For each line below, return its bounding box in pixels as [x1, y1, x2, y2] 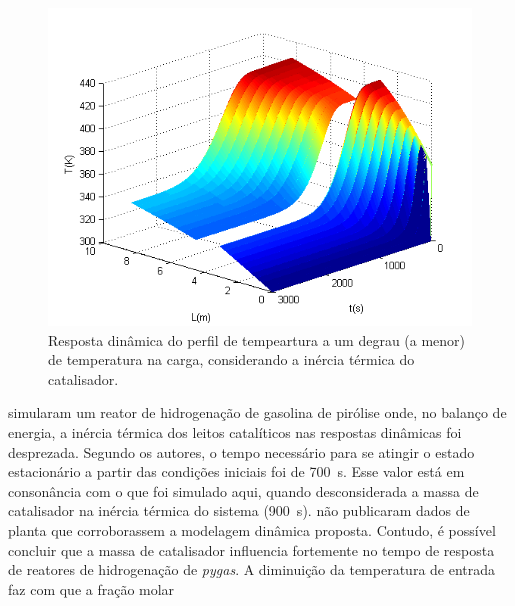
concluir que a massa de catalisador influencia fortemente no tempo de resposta [8, 539, 495, 560]
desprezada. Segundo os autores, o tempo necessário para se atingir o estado [8, 441, 475, 462]
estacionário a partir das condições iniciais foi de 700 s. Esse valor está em [8, 461, 465, 482]
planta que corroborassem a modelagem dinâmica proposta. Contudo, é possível [8, 519, 496, 540]
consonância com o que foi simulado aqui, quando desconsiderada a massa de [8, 480, 479, 501]
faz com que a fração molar [8, 578, 175, 599]
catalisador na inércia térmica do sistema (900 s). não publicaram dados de [8, 500, 470, 521]
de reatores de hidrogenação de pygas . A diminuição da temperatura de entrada [8, 559, 496, 580]
